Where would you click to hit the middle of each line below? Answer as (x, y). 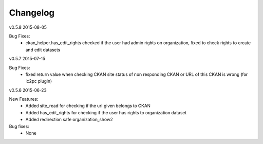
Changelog (32, 13)
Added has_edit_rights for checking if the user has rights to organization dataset (106, 112)
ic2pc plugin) (39, 81)
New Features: (24, 99)
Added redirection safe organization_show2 (69, 120)
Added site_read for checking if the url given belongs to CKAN (88, 106)
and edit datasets (43, 50)
